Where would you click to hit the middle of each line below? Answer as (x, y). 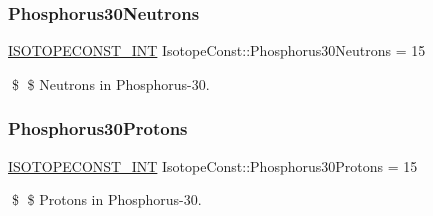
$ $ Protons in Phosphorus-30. (106, 199)
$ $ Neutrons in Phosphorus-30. (110, 83)
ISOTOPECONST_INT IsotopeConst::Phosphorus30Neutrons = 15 (217, 50)
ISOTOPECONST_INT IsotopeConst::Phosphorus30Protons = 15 (213, 165)
